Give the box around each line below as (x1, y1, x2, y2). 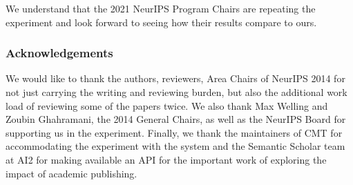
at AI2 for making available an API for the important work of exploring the (6, 152, 327, 166)
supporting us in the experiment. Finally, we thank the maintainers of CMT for (6, 125, 343, 139)
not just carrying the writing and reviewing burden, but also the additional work (6, 85, 347, 99)
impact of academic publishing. (6, 166, 137, 180)
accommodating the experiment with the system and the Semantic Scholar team (6, 139, 345, 153)
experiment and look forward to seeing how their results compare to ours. (6, 14, 317, 29)
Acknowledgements (6, 44, 113, 61)
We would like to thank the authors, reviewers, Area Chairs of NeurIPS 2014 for (6, 71, 345, 86)
